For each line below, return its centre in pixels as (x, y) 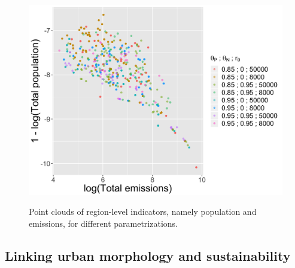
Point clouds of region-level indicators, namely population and (143, 211)
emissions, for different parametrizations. (103, 223)
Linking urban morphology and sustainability (148, 255)
